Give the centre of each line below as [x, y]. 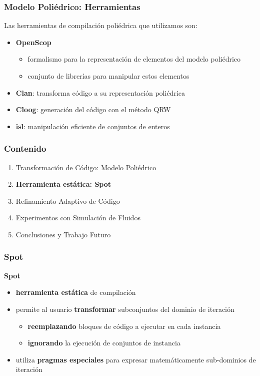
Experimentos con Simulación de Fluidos [78, 218]
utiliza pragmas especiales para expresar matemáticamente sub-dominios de [136, 359]
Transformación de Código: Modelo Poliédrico [86, 167]
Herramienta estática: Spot [63, 184]
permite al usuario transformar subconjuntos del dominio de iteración [125, 309]
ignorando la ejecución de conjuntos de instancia [104, 343]
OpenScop [33, 42]
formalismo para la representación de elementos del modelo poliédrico [134, 59]
